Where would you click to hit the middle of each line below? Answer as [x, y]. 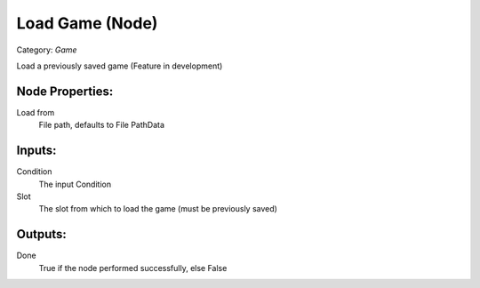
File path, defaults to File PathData [101, 125]
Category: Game [47, 50]
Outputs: [41, 234]
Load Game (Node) [87, 23]
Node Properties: [65, 91]
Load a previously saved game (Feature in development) [120, 66]
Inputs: [36, 151]
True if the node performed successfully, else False [133, 268]
